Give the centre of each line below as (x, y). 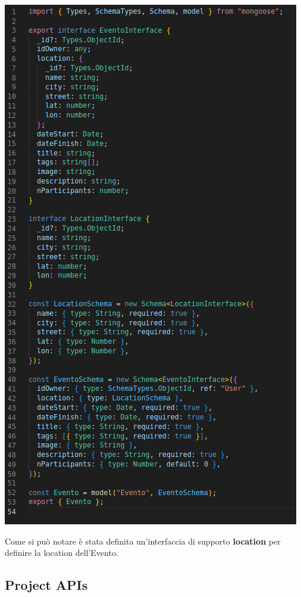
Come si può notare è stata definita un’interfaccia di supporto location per (143, 541)
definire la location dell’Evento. (62, 553)
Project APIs (46, 585)
